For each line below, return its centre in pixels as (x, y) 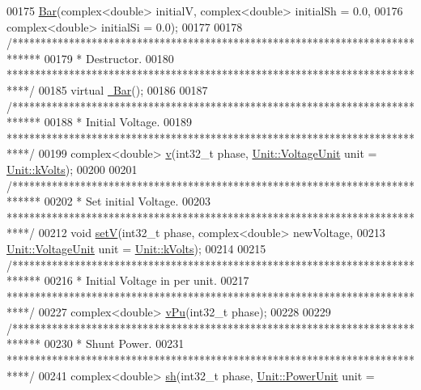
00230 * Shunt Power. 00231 (114, 343)
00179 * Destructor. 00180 (109, 58)
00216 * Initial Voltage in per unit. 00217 (147, 280)
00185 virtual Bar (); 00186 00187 (123, 89)
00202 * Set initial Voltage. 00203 (128, 201)
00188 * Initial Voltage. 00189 (118, 122)
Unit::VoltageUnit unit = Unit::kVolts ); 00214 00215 (136, 248)
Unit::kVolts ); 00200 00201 (72, 169)
